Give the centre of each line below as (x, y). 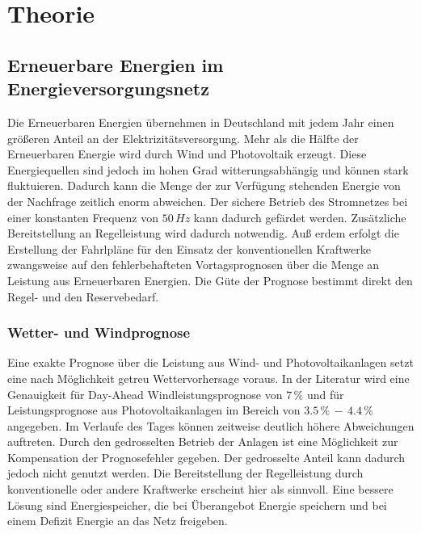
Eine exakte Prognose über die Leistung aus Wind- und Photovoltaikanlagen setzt (210, 362)
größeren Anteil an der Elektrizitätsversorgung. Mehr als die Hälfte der (183, 138)
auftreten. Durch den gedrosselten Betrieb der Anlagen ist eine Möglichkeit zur (203, 441)
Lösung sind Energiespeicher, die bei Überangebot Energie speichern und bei (197, 505)
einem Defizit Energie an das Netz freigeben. (118, 521)
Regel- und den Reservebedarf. (83, 296)
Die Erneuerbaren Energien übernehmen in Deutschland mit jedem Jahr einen (201, 122)
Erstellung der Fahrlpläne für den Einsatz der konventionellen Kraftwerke (189, 248)
